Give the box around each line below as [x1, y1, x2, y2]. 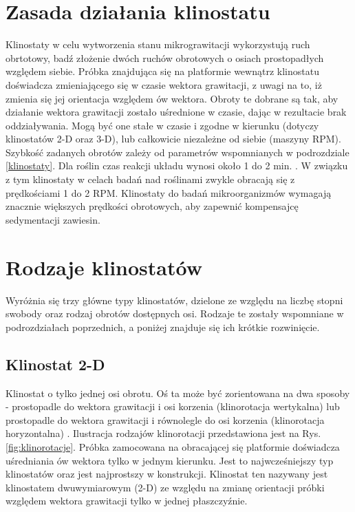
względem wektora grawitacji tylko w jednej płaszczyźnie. [6, 493, 248, 508]
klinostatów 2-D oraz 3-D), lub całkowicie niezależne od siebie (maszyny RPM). [6, 131, 341, 146]
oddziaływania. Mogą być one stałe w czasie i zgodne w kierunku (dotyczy [6, 118, 319, 132]
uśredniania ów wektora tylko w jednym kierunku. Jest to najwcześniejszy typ [6, 453, 334, 467]
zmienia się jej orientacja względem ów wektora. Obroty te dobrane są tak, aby [6, 91, 338, 105]
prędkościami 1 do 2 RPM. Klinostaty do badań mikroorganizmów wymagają [6, 185, 332, 200]
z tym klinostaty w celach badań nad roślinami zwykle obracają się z [6, 172, 295, 186]
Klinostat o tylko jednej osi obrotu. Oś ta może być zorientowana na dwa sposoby [6, 385, 350, 400]
